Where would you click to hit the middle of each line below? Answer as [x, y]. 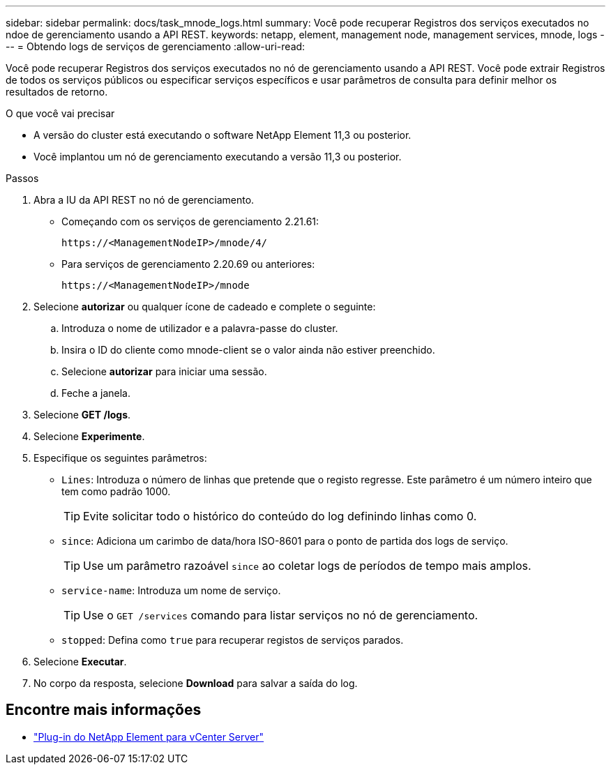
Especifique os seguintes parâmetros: [120, 458]
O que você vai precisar [60, 113]
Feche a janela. [96, 393]
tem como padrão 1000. [116, 491]
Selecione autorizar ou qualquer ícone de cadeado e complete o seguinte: [205, 307]
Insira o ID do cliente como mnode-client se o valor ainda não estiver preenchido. [248, 350]
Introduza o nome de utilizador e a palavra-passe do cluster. [200, 328]
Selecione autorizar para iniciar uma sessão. [164, 371]
